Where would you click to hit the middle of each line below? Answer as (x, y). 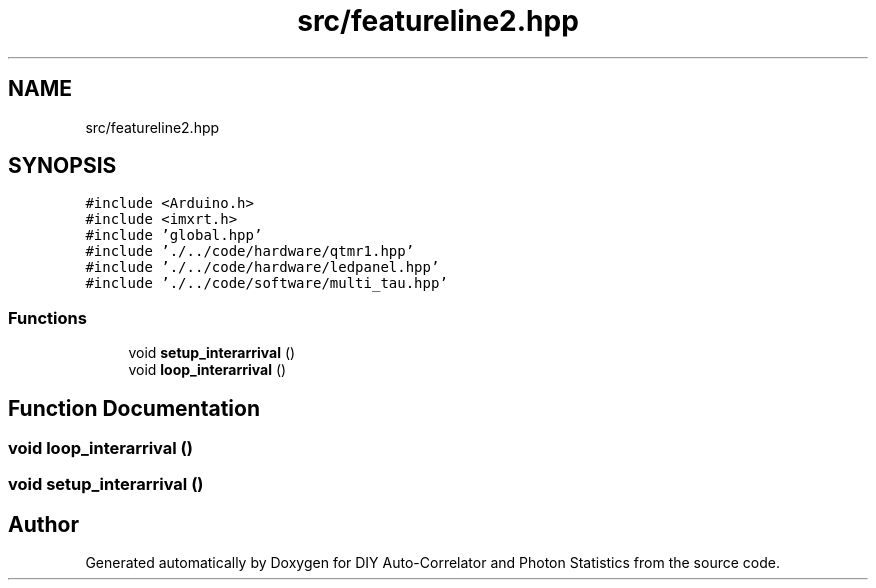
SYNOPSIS (62, 166)
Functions (47, 317)
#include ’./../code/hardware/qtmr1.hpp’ (250, 251)
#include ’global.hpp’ (174, 235)
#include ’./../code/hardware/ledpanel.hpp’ (262, 267)
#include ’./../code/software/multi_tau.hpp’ (266, 283)
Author (43, 524)
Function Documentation (134, 408)
